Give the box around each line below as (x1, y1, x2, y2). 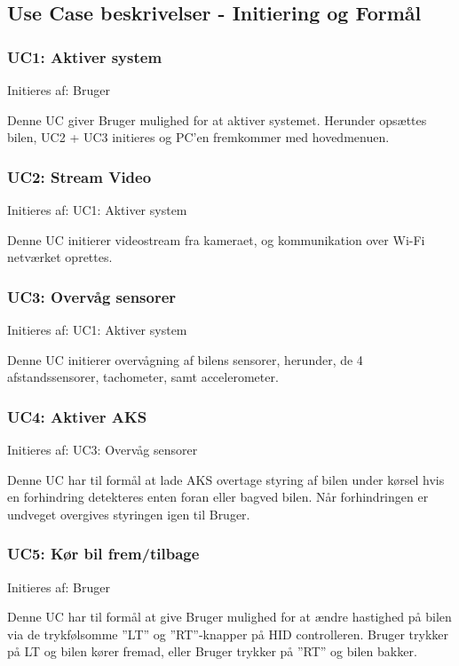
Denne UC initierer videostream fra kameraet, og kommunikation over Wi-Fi (7, 230, 425, 249)
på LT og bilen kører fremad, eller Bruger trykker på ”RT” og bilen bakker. (7, 642, 417, 661)
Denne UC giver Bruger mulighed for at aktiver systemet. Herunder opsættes (7, 110, 427, 129)
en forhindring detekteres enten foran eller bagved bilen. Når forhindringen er (7, 488, 429, 506)
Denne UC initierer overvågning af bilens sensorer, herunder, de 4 (7, 350, 363, 369)
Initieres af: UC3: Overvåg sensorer (7, 440, 198, 458)
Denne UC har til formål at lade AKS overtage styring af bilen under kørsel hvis (7, 470, 445, 488)
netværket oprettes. (7, 248, 113, 266)
